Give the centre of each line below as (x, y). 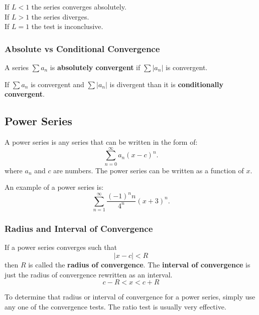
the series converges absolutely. (79, 7)
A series (17, 67)
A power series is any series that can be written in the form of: (101, 141)
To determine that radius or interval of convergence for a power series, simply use (130, 297)
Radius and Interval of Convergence (79, 229)
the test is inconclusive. (67, 26)
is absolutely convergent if (95, 67)
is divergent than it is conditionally (166, 84)
